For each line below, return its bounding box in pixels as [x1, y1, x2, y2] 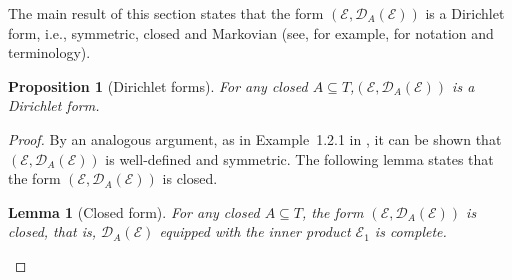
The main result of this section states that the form [8, 3, 324, 23]
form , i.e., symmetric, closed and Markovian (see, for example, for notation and [8, 22, 494, 43]
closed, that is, [8, 221, 97, 242]
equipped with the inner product [159, 221, 351, 242]
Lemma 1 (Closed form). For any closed [8, 201, 260, 222]
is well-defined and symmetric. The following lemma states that [105, 148, 494, 169]
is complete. [374, 221, 447, 242]
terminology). [8, 42, 91, 63]
